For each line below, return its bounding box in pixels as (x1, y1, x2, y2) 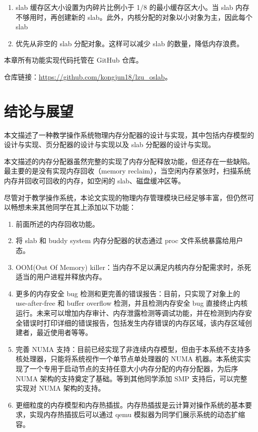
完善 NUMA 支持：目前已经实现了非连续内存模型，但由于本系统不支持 (15, 344, 244, 354)
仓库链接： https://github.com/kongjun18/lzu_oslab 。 (4, 71, 172, 82)
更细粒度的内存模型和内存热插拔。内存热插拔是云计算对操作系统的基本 (15, 399, 245, 410)
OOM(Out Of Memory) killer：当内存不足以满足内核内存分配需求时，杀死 (15, 261, 251, 272)
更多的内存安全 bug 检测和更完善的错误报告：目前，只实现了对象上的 (15, 288, 240, 298)
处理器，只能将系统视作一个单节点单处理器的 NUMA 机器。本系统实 (22, 353, 244, 364)
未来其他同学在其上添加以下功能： (24, 202, 136, 212)
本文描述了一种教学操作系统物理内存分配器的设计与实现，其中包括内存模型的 (4, 129, 254, 140)
